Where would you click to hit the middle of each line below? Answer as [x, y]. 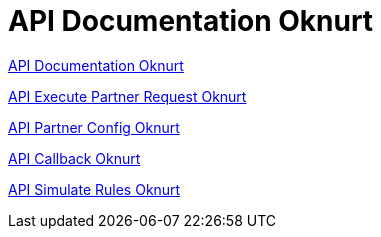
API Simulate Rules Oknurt [94, 189]
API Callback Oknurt [74, 158]
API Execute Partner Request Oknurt [127, 96]
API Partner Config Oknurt [94, 127]
